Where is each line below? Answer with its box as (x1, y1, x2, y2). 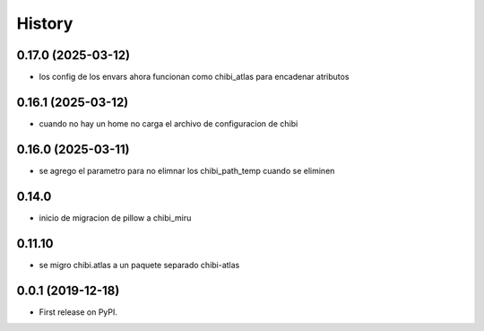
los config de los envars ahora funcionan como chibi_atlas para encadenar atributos (39, 72, 350, 83)
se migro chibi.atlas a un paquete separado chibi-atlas (39, 259, 240, 270)
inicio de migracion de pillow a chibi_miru (39, 212, 192, 223)
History (16, 13, 73, 33)
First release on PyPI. (39, 306, 118, 318)
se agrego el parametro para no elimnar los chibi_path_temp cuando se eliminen (39, 165, 335, 176)
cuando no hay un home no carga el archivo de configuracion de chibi (39, 118, 298, 129)
